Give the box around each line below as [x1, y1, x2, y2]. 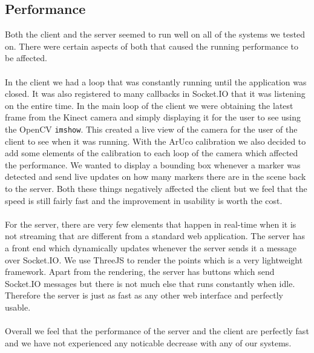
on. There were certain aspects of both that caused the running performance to [5, 39, 299, 52]
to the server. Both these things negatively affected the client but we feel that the [5, 182, 307, 194]
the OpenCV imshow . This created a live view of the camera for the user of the [5, 122, 298, 135]
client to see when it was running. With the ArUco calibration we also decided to [5, 134, 306, 147]
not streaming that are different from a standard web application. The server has [5, 229, 306, 242]
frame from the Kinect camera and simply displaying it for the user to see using [5, 111, 301, 124]
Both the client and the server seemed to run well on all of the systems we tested [5, 28, 306, 41]
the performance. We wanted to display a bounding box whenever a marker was [5, 158, 301, 171]
